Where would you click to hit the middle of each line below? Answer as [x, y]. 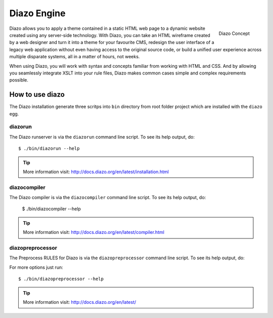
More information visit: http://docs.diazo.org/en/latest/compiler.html [94, 232]
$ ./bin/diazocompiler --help [51, 209]
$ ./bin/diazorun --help [49, 149]
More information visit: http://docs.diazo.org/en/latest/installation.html [96, 172]
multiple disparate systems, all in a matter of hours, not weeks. [75, 57]
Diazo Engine [37, 13]
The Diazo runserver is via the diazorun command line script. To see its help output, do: [102, 137]
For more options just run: [36, 267]
